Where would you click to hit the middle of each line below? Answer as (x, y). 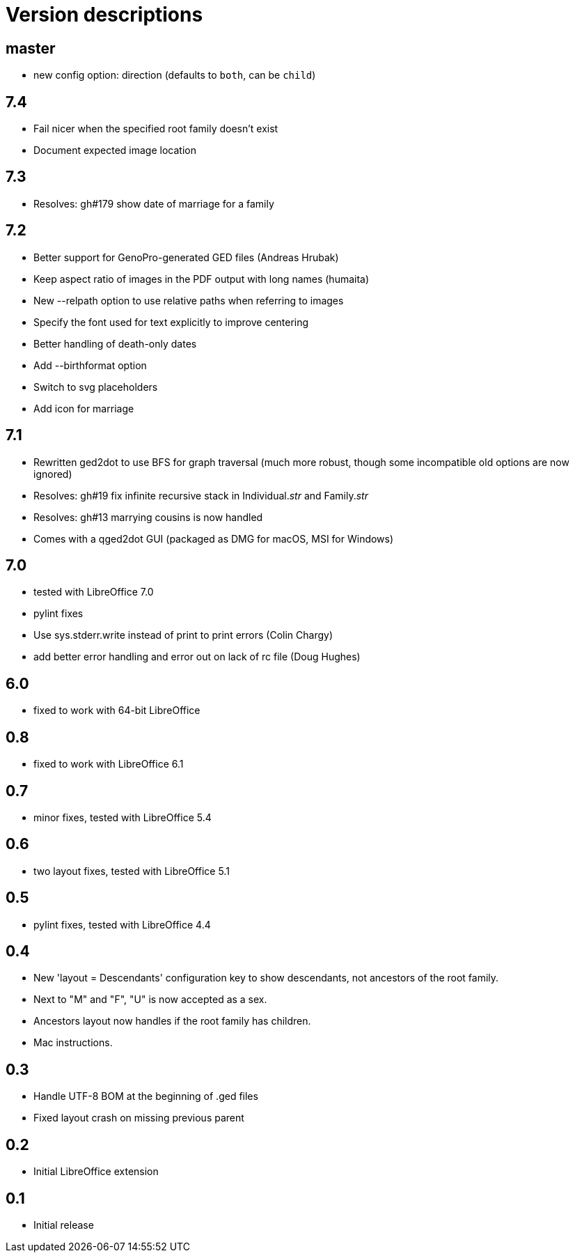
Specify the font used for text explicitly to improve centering (171, 322)
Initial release (64, 1225)
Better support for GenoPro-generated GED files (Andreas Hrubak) (186, 257)
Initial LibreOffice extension (96, 1172)
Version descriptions (104, 15)
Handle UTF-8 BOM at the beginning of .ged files (146, 1096)
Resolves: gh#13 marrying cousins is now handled (148, 517)
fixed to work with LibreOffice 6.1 (109, 764)
